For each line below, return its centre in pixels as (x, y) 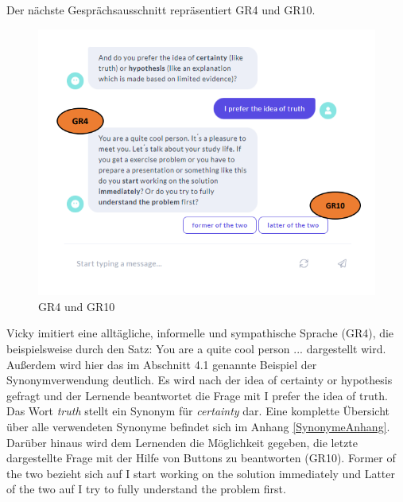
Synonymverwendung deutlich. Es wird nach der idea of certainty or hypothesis (200, 380)
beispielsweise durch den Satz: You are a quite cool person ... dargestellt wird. (196, 349)
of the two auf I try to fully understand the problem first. (146, 489)
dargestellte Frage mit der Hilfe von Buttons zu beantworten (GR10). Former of (201, 458)
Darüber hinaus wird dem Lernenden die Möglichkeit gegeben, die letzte (182, 442)
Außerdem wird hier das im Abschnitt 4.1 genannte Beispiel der (162, 364)
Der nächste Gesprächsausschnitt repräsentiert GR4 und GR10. (161, 10)
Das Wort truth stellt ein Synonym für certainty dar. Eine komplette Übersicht (198, 411)
